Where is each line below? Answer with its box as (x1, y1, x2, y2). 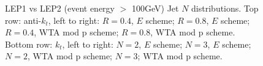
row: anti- (5, 13, 42, 26)
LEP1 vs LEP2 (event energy (5, 2, 115, 14)
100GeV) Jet (131, 2, 179, 14)
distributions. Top (191, 2, 259, 14)
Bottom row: (5, 37, 53, 50)
